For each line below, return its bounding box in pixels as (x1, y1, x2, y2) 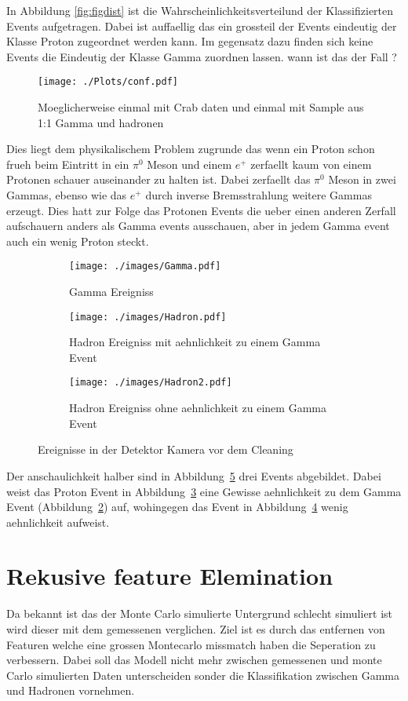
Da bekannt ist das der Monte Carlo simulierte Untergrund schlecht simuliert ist (6, 605, 393, 622)
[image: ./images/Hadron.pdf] (69, 311, 227, 323)
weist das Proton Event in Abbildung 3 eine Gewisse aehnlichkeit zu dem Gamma (6, 483, 402, 499)
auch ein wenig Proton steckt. (6, 232, 149, 249)
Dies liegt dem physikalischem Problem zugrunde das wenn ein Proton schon (6, 141, 375, 157)
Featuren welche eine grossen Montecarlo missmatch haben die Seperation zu (6, 636, 376, 652)
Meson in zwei (328, 171, 396, 188)
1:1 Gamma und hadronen (38, 114, 164, 130)
